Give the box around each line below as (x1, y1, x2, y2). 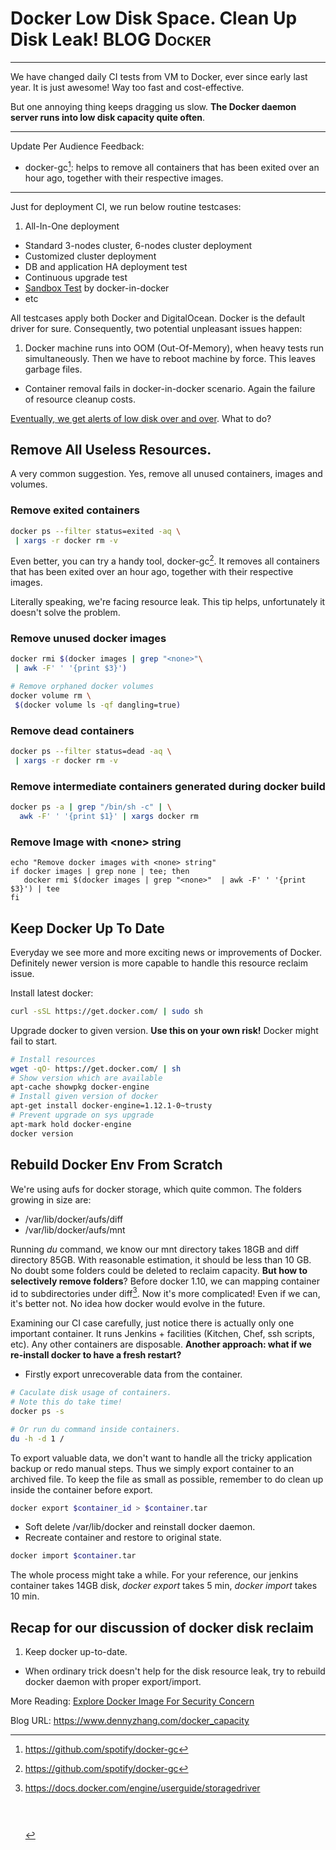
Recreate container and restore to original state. (24, 1532, 222, 1544)
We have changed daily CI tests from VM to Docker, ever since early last (10, 70, 308, 82)
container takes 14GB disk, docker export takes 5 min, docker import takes (10, 1580, 318, 1592)
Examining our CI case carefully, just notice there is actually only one (10, 1317, 295, 1329)
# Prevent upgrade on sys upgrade (10, 1110, 155, 1121)
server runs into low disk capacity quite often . (10, 111, 206, 123)
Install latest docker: (10, 987, 94, 999)
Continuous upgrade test (24, 271, 128, 283)
